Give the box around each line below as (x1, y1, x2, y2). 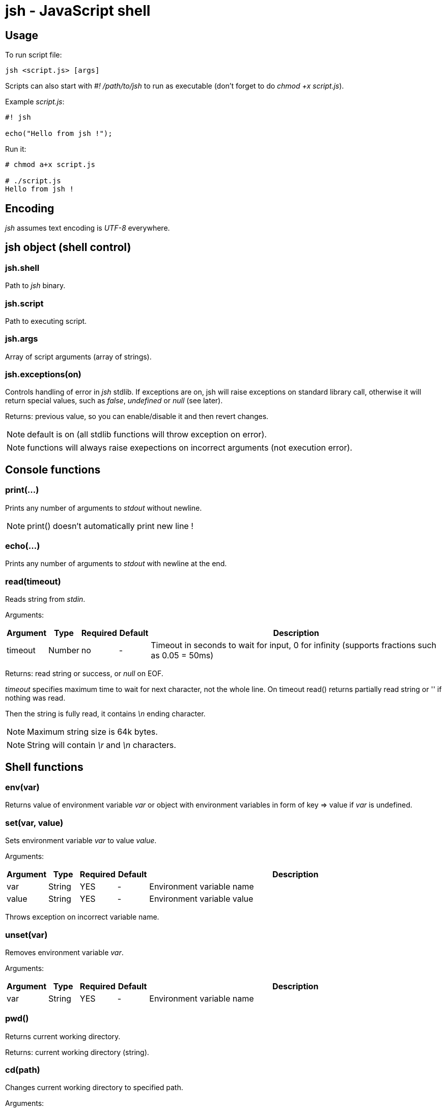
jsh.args (5, 334, 38, 344)
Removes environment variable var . (5, 948, 124, 957)
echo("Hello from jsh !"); (5, 129, 113, 138)
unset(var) (5, 929, 48, 940)
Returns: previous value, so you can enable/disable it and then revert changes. (5, 412, 269, 421)
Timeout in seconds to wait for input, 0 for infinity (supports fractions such (151, 640, 436, 651)
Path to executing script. (5, 316, 87, 325)
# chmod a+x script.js (5, 160, 96, 169)
